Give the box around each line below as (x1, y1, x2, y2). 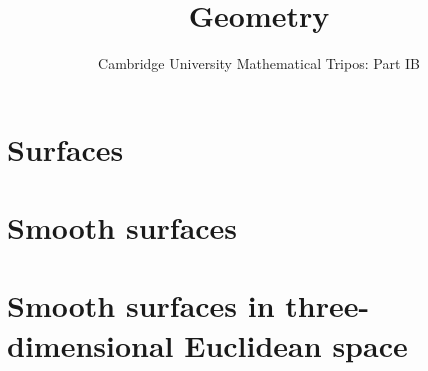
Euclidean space (184, 324, 408, 365)
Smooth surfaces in (7, 285, 275, 326)
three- (285, 285, 370, 326)
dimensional (7, 324, 174, 365)
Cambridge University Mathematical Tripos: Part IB (98, 53, 420, 74)
